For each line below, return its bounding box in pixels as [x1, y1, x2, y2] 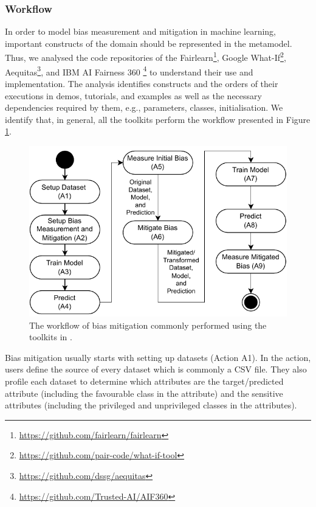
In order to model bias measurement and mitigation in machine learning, [5, 25, 276, 38]
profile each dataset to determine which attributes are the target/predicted [5, 374, 284, 387]
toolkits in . [29, 330, 72, 343]
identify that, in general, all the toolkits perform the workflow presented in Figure [5, 113, 311, 125]
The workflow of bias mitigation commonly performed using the [29, 318, 267, 331]
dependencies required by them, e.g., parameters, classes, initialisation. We [5, 101, 283, 114]
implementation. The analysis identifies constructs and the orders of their [5, 77, 278, 89]
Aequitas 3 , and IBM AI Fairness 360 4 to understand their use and [5, 63, 253, 78]
